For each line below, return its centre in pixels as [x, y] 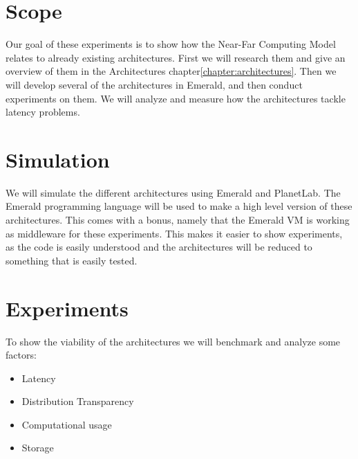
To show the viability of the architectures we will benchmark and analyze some [173, 341]
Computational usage [67, 424]
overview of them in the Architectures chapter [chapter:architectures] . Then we [171, 71]
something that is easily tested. [72, 260]
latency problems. [43, 112]
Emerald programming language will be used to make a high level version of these [179, 206]
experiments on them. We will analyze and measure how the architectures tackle [176, 98]
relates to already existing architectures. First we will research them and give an [176, 57]
